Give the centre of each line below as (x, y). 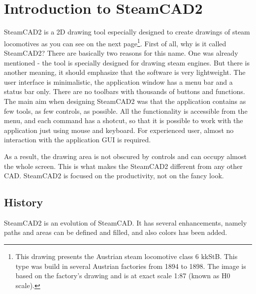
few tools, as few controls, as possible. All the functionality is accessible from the (126, 111)
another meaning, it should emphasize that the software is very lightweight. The (125, 72)
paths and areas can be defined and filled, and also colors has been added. (116, 232)
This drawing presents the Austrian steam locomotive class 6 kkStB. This (127, 256)
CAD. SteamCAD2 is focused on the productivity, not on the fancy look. (114, 176)
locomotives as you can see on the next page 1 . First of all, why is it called (115, 42)
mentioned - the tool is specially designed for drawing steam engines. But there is (127, 62)
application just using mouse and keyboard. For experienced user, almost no (119, 130)
